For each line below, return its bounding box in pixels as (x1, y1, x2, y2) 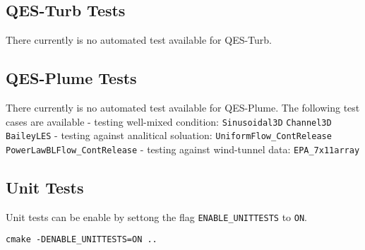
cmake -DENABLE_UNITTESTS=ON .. (6, 234, 157, 245)
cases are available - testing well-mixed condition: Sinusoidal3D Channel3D (6, 114, 332, 129)
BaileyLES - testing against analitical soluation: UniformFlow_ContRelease (6, 128, 332, 143)
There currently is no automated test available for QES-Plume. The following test (6, 100, 360, 114)
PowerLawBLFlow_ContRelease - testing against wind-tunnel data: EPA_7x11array (6, 141, 360, 156)
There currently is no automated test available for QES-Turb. (6, 32, 273, 47)
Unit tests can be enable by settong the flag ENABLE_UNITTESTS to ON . (6, 209, 307, 224)
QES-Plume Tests (6, 67, 137, 89)
